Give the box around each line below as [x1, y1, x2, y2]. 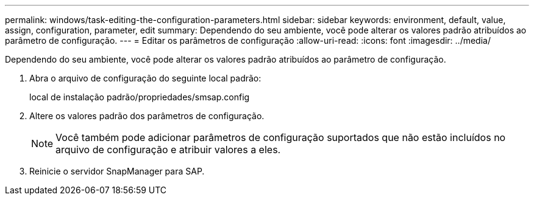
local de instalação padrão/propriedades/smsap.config [29, 92, 250, 102]
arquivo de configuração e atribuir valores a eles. [55, 143, 281, 156]
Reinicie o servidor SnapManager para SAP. [29, 166, 205, 176]
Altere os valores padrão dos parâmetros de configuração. [29, 111, 265, 121]
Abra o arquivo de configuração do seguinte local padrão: [29, 73, 262, 83]
